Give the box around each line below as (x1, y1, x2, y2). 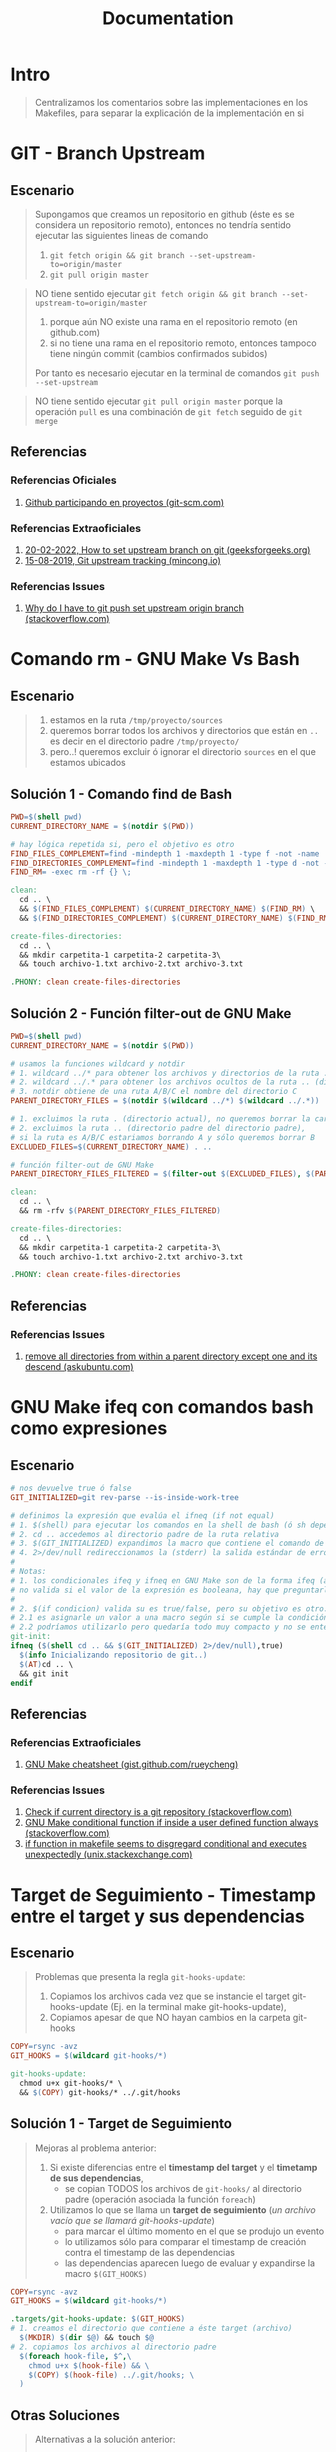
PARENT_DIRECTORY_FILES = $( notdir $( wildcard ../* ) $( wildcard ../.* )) (10, 1096, 320, 1106)
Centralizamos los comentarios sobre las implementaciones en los (34, 96, 308, 108)
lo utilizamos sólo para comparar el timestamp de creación (64, 2235, 307, 2247)
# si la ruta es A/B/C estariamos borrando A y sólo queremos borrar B (10, 1132, 315, 1142)
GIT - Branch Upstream (10, 142, 206, 165)
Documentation (101, 7, 235, 30)
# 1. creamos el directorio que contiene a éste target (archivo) (10, 2323, 293, 2334)
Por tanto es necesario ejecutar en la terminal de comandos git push (34, 367, 320, 379)
